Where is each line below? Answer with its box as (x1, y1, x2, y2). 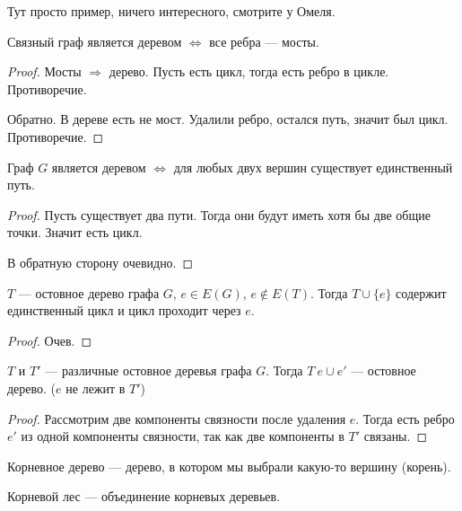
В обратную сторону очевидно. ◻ (7, 252, 194, 271)
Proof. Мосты (7, 62, 82, 81)
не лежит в (65, 378, 126, 397)
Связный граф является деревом (7, 31, 182, 50)
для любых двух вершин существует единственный (173, 157, 453, 176)
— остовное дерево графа (18, 283, 160, 302)
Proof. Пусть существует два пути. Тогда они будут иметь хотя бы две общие (7, 205, 431, 224)
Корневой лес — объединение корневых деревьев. (7, 487, 281, 506)
